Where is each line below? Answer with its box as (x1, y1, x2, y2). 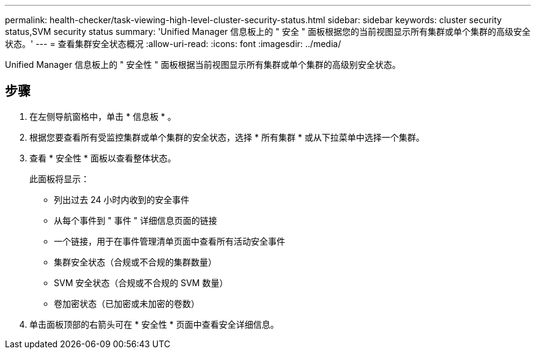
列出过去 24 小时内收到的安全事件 (54, 194, 190, 205)
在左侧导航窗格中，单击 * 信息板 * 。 (29, 111, 176, 122)
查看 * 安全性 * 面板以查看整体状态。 (29, 152, 176, 163)
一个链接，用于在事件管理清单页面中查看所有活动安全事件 (54, 235, 285, 246)
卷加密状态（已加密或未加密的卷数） (54, 298, 199, 309)
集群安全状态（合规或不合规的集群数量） (54, 256, 217, 267)
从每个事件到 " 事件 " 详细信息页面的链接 (54, 215, 217, 226)
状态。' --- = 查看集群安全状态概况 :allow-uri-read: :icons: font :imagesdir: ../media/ (5, 39, 341, 49)
